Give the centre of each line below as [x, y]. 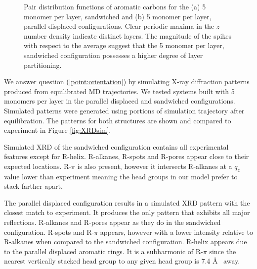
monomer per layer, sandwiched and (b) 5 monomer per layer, [118, 16]
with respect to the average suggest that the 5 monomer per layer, [124, 45]
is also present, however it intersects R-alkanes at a [155, 166]
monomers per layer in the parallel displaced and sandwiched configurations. [120, 101]
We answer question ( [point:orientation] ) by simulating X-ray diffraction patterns [127, 81]
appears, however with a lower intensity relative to [176, 232]
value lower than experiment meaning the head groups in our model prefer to [121, 176]
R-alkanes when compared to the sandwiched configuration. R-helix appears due [126, 242]
